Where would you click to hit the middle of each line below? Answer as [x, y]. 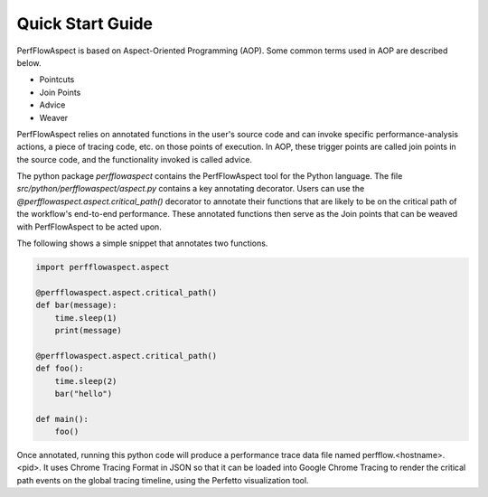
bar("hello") [84, 394]
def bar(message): [76, 305]
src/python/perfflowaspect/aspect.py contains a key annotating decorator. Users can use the [191, 189]
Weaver [54, 117]
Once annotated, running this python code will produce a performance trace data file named [188, 455]
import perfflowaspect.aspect [103, 267]
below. [29, 62]
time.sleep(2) [86, 381]
